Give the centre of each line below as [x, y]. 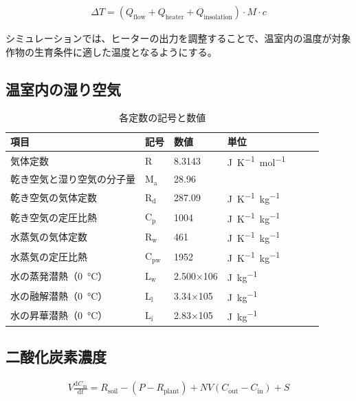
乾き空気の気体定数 [54, 197]
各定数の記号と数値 [163, 117]
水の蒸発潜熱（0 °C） [59, 276]
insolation [218, 17]
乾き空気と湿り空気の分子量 [73, 179]
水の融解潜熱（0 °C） [59, 295]
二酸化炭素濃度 [56, 357]
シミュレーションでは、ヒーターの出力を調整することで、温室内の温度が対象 [178, 38]
